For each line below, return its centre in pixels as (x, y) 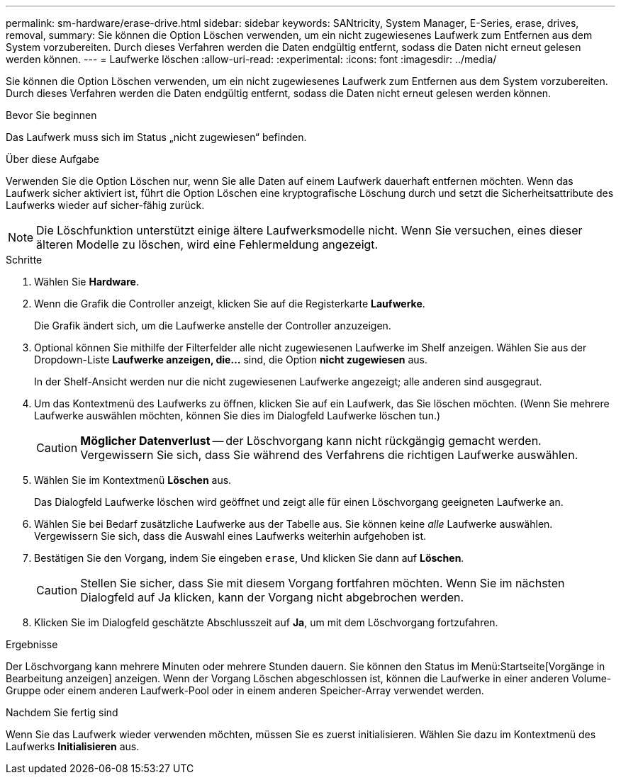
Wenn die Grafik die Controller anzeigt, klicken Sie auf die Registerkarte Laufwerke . (230, 304)
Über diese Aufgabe (52, 159)
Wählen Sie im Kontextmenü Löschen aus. (133, 480)
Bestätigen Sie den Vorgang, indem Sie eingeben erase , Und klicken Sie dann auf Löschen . (249, 558)
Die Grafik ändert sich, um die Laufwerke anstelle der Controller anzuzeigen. (213, 326)
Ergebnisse (32, 644)
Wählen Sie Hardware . (86, 282)
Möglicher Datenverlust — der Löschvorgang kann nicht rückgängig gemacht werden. (311, 441)
